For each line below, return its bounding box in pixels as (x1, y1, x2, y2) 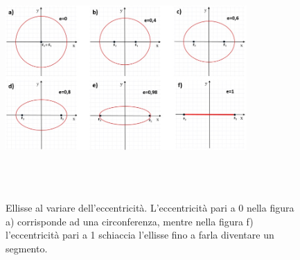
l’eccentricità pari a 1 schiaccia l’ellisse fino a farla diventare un (6, 228, 274, 242)
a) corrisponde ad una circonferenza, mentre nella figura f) (6, 214, 254, 228)
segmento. (6, 241, 48, 256)
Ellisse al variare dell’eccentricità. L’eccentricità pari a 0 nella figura (6, 201, 294, 215)
